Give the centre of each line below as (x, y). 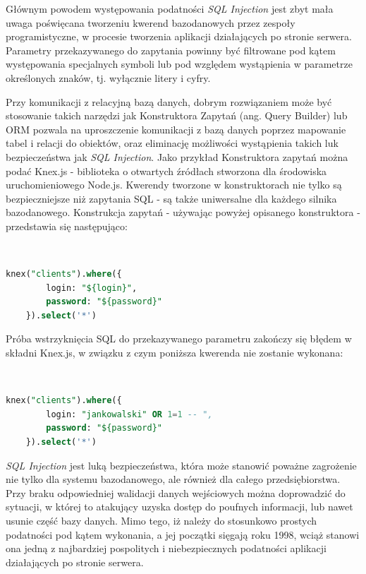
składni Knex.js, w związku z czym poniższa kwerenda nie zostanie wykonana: (175, 353)
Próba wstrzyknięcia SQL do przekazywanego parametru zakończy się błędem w (179, 339)
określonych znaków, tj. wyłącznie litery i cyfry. (108, 77)
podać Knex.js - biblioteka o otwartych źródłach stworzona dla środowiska (166, 171)
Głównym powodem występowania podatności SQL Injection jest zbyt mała (170, 8)
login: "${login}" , (92, 288)
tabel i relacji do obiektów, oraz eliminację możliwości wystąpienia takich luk (172, 143)
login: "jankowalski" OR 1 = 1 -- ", (129, 414)
